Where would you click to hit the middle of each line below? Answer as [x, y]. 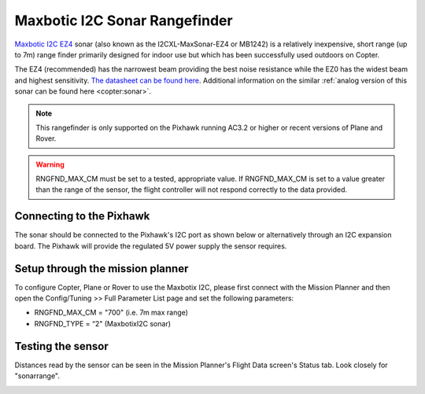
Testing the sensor [62, 346]
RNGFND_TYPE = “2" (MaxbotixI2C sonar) [103, 323]
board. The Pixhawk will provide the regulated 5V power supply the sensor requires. [151, 246]
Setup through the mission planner [102, 269]
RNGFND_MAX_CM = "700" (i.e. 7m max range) [111, 313]
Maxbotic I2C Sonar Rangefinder [124, 20]
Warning [50, 164]
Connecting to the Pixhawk [82, 216]
